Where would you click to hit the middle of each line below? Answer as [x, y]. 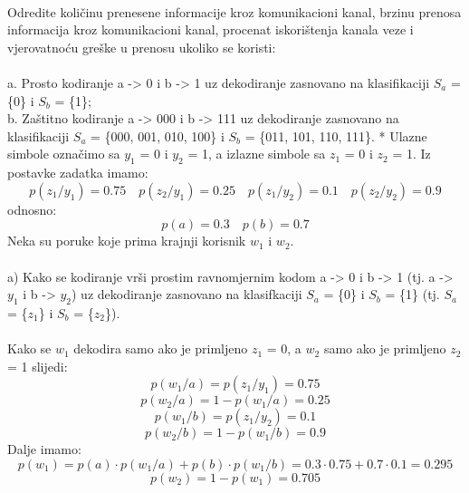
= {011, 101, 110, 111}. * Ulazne [336, 135]
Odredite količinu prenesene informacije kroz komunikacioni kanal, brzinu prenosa [234, 11]
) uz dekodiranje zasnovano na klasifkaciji [187, 294]
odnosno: [32, 209]
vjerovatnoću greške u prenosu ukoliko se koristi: [142, 47]
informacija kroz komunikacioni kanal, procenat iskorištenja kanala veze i [211, 29]
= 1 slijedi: [38, 366]
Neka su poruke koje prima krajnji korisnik [127, 241]
